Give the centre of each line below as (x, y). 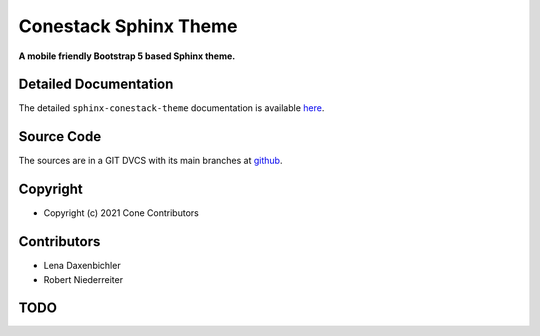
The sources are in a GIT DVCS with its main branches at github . (150, 161)
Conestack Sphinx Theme (128, 26)
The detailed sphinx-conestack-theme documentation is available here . (171, 108)
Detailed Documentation (96, 84)
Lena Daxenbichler (82, 266)
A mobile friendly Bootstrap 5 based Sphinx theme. (127, 56)
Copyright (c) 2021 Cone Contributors (121, 213)
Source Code (60, 136)
